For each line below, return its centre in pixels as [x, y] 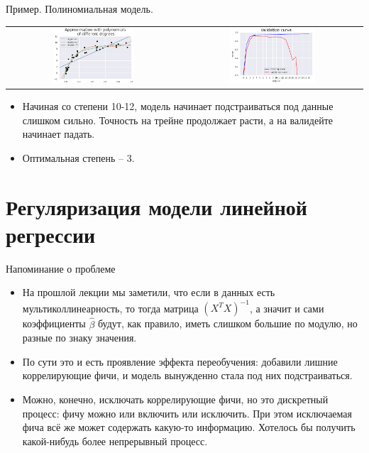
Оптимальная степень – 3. [78, 157]
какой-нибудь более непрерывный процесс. [115, 441]
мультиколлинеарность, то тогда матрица [110, 308]
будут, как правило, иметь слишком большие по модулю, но [228, 323]
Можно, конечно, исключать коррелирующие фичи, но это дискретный [175, 399]
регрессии [51, 234]
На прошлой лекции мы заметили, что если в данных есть [149, 292]
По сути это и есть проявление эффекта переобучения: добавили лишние [180, 361]
